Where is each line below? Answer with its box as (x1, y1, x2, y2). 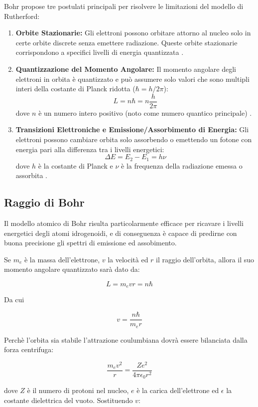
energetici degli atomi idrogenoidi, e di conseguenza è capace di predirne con (4, 227, 237, 238)
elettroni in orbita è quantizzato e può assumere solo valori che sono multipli (15, 73, 250, 84)
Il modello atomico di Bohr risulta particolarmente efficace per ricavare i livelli (4, 218, 244, 228)
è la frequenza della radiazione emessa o (121, 160, 243, 171)
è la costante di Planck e (38, 160, 113, 171)
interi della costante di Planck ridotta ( (15, 83, 135, 94)
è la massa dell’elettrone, (24, 254, 100, 264)
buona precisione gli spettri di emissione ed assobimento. (4, 237, 177, 248)
